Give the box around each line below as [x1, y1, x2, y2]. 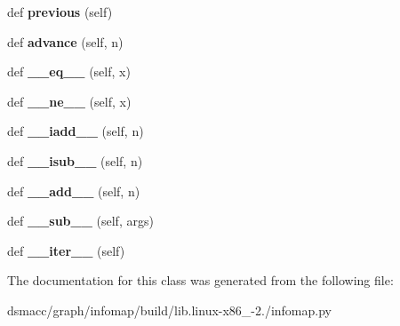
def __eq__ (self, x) [7, 62, 131, 81]
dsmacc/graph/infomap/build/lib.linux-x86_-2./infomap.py [7, 300, 332, 319]
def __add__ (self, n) [7, 181, 140, 200]
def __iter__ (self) [7, 241, 125, 259]
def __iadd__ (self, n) [7, 122, 144, 140]
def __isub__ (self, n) [7, 151, 143, 170]
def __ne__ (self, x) [7, 91, 132, 110]
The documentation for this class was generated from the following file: [7, 271, 394, 290]
